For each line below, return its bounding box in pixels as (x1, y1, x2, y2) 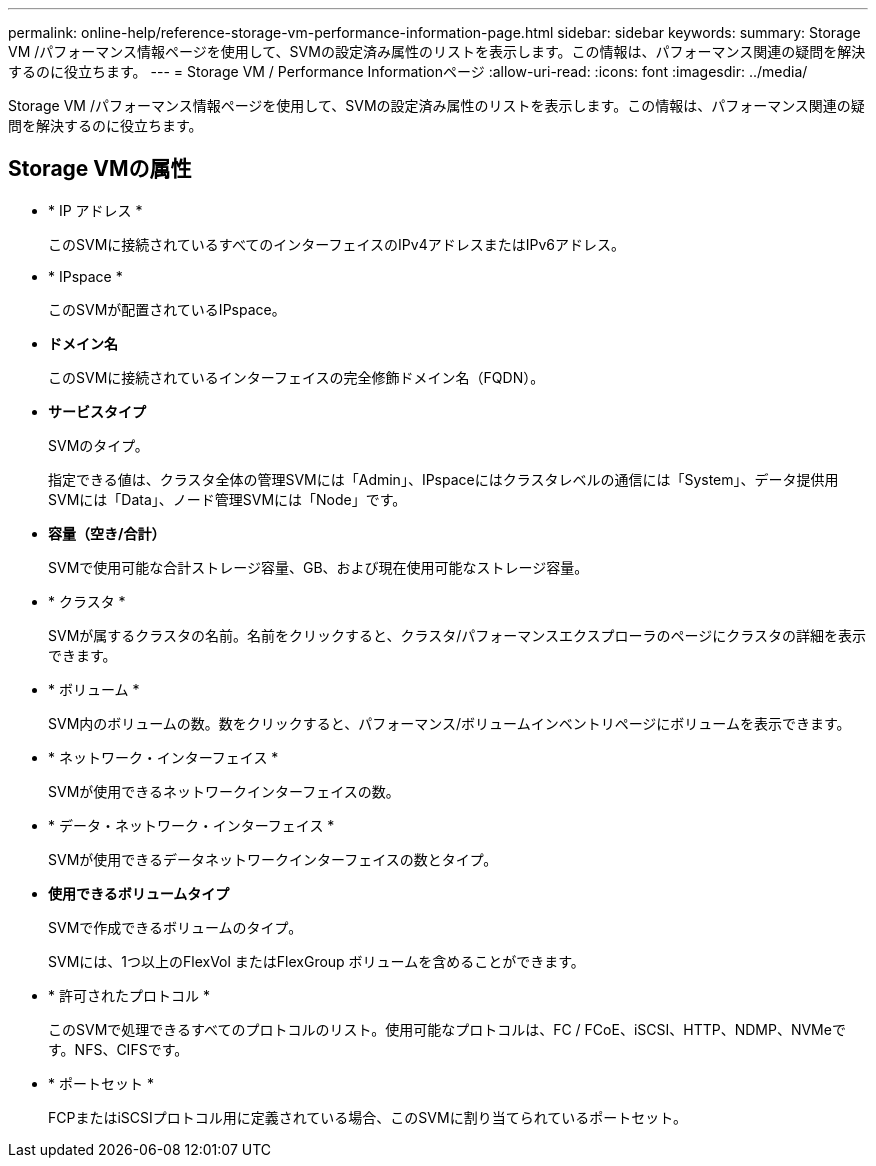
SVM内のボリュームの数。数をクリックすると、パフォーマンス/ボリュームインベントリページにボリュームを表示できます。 (48, 714, 851, 732)
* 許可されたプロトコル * (48, 986, 210, 1004)
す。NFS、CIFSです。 (48, 1040, 189, 1058)
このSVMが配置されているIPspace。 (48, 300, 286, 318)
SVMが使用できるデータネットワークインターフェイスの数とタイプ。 (48, 850, 498, 868)
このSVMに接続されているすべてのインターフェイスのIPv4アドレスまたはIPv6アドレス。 (48, 235, 625, 253)
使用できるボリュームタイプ (48, 884, 230, 902)
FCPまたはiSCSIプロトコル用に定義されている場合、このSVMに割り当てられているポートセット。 (48, 1108, 687, 1126)
